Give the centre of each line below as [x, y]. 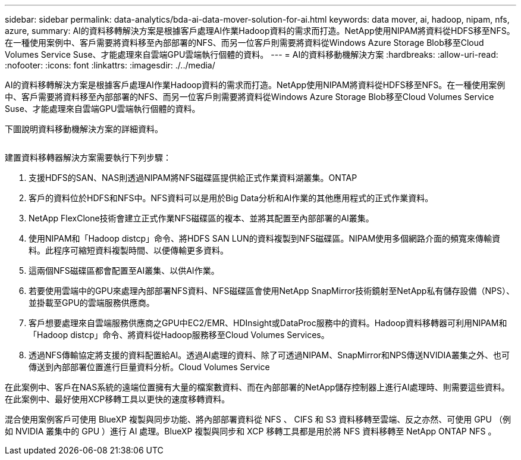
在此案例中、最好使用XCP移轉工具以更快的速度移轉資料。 [117, 399]
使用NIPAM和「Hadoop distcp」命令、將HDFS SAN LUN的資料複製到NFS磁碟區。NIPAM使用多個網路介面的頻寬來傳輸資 [265, 238]
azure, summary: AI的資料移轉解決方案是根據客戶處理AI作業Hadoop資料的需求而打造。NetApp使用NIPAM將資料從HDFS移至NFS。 [260, 31]
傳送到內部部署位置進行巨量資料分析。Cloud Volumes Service [149, 367]
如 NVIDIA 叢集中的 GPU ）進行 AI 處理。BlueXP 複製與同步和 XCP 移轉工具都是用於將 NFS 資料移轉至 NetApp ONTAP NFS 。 [251, 431]
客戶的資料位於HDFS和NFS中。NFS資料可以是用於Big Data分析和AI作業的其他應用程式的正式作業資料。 [231, 198]
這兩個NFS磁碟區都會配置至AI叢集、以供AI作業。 [124, 270]
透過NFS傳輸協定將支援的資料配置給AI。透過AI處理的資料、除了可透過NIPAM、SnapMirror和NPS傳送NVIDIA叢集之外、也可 [269, 355]
